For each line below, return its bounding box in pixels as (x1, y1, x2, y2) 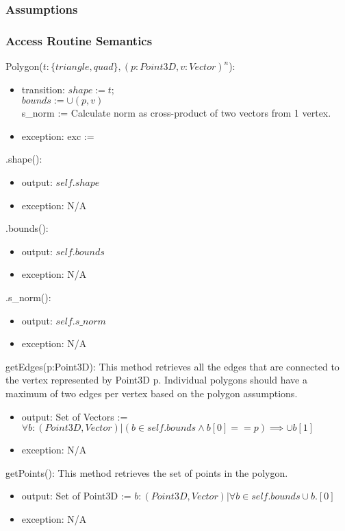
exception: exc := (21, 128, 94, 143)
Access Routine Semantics (5, 32, 153, 49)
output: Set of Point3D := (21, 488, 131, 503)
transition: (21, 82, 65, 96)
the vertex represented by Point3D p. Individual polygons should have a (5, 373, 307, 387)
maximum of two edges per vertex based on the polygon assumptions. (5, 386, 298, 400)
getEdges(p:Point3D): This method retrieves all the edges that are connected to (5, 359, 340, 373)
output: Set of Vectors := (21, 409, 128, 423)
